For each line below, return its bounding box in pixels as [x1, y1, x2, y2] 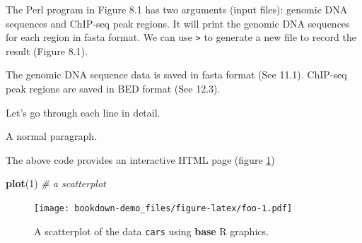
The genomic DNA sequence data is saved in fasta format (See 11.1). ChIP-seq [6, 67, 347, 82]
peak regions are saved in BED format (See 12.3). [6, 81, 221, 96]
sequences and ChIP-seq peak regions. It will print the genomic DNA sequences [6, 16, 350, 30]
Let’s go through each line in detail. [6, 105, 160, 119]
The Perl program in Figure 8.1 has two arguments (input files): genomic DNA [6, 2, 348, 16]
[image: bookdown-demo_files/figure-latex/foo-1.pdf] [34, 203, 293, 213]
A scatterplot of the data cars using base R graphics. [34, 223, 269, 238]
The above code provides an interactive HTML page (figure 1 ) [6, 152, 275, 167]
